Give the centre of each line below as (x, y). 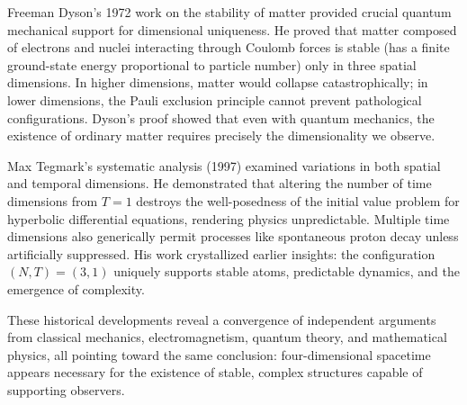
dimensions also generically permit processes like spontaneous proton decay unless (233, 236)
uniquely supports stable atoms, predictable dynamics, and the (287, 271)
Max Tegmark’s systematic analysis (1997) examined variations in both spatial (224, 165)
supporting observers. (66, 389)
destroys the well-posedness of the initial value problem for (298, 200)
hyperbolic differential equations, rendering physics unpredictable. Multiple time (229, 218)
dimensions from (53, 200)
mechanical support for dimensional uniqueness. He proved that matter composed (232, 29)
